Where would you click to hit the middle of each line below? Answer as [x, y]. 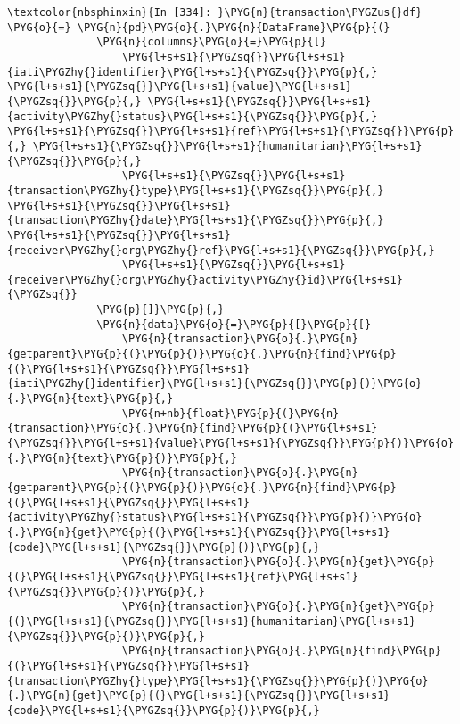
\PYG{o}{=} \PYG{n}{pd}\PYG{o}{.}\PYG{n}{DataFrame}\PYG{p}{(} [199, 27]
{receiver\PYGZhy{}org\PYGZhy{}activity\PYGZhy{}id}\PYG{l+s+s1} [205, 280]
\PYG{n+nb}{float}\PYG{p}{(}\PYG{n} [230, 413]
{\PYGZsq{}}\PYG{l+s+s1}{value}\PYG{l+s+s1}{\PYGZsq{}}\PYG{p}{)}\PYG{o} [231, 444]
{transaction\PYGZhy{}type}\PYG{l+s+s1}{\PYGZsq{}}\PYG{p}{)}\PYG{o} [218, 681]
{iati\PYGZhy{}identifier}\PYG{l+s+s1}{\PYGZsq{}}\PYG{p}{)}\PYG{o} [215, 384]
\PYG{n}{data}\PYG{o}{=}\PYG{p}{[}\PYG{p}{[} [234, 324]
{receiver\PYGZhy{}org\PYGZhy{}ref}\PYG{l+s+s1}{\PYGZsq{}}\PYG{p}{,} [221, 250]
